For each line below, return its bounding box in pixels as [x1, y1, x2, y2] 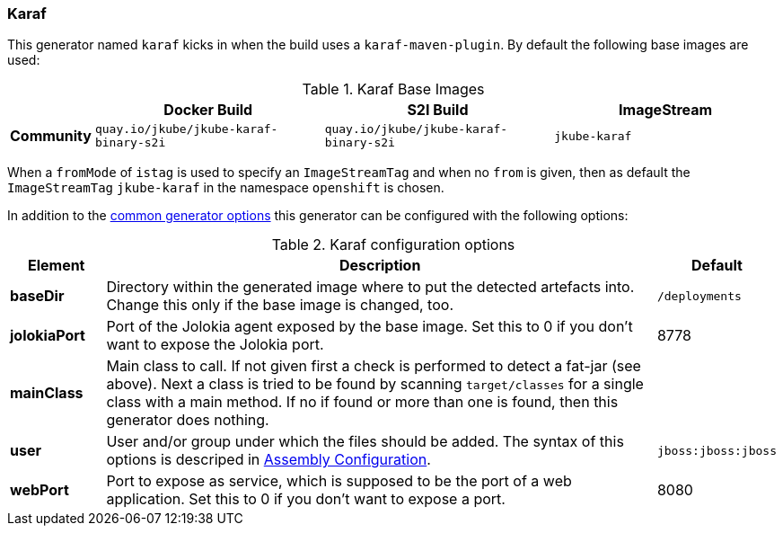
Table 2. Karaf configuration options [271, 235, 515, 254]
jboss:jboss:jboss [656, 443, 777, 457]
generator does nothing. [106, 411, 269, 430]
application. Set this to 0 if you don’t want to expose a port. [106, 490, 506, 509]
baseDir [10, 287, 65, 306]
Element [27, 256, 85, 275]
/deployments [656, 289, 742, 303]
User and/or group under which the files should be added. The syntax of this [106, 432, 624, 451]
